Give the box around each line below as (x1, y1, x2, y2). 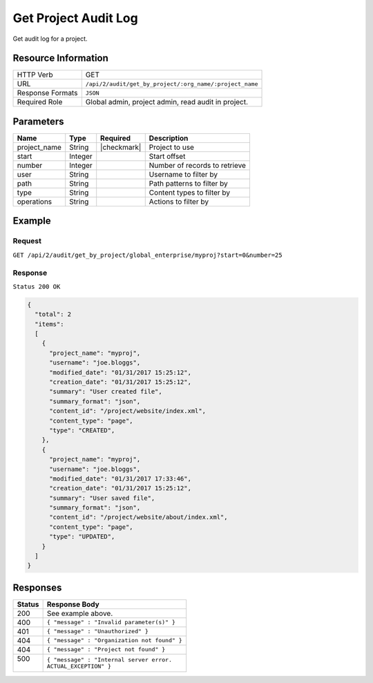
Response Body (46, 599, 99, 609)
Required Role (17, 97, 63, 107)
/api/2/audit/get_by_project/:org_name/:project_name (85, 80, 258, 88)
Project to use (149, 142, 195, 152)
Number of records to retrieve (149, 160, 247, 170)
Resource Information (12, 52, 108, 64)
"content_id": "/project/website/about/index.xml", (49, 513, 228, 521)
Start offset (149, 151, 186, 161)
